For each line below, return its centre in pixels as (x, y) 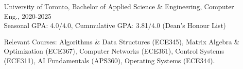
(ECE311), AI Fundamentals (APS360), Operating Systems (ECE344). (109, 60)
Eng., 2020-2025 (28, 16)
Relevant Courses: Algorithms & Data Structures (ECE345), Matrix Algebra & (122, 41)
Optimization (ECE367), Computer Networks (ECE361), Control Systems (114, 51)
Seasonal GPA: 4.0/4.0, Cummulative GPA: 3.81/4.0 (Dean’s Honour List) (115, 25)
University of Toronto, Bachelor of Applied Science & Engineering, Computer (119, 6)
